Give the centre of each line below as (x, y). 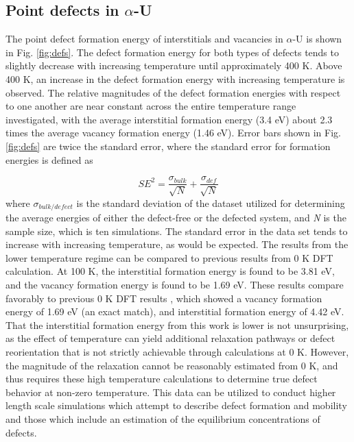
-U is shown (317, 39)
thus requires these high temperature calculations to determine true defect (162, 379)
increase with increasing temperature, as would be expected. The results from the (177, 244)
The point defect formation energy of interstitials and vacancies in (144, 39)
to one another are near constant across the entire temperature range (151, 106)
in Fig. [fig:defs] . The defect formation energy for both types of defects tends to (172, 52)
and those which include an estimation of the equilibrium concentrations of (163, 418)
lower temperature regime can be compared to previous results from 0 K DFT (169, 257)
